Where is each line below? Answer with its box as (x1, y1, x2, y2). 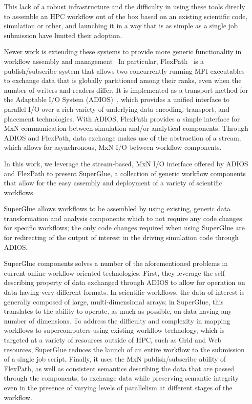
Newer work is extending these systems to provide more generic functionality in (4, 46, 242, 57)
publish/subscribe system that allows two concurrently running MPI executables (4, 65, 245, 76)
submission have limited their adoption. (4, 30, 122, 40)
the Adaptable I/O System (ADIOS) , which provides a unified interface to (4, 94, 230, 104)
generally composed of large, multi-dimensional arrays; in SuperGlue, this (4, 296, 224, 306)
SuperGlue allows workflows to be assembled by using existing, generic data (4, 203, 231, 214)
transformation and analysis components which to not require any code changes (4, 213, 242, 223)
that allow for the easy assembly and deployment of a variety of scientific (4, 178, 222, 188)
